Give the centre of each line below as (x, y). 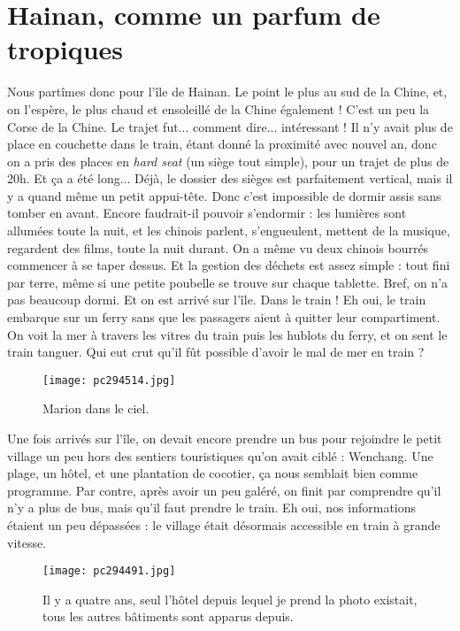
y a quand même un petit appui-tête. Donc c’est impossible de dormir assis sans (224, 195)
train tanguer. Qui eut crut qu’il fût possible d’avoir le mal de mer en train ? (216, 352)
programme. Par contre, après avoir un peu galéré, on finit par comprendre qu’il (224, 490)
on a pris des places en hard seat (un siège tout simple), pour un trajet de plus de (228, 161)
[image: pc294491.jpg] (109, 571)
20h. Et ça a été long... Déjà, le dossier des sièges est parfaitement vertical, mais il (230, 178)
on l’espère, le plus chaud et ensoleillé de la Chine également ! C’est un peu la (218, 108)
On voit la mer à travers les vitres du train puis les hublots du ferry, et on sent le (227, 334)
